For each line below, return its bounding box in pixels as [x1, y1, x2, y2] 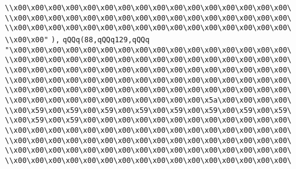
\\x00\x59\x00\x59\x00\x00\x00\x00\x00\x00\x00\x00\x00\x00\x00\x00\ [5, 116, 292, 125]
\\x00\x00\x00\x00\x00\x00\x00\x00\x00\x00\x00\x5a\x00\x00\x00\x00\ [5, 95, 292, 104]
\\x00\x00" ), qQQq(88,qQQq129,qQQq [5, 35, 150, 44]
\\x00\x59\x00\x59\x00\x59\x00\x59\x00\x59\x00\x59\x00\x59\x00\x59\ [5, 106, 292, 115]
